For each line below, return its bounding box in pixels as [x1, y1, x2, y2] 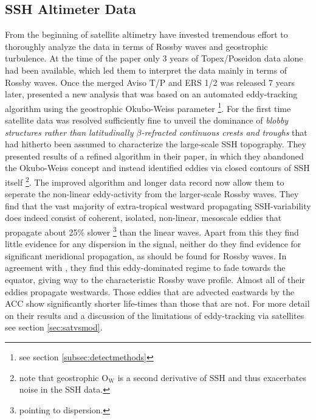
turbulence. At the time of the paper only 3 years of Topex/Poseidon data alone [5, 52, 303, 65]
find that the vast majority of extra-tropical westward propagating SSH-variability [5, 199, 311, 212]
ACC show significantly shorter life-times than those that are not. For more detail [5, 297, 310, 310]
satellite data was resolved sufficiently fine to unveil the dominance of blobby [5, 114, 289, 127]
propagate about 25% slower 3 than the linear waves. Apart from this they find [5, 224, 299, 238]
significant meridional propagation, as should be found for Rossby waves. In [5, 249, 287, 262]
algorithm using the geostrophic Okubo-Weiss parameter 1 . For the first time [5, 100, 291, 114]
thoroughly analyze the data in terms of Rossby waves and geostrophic [5, 40, 268, 52]
